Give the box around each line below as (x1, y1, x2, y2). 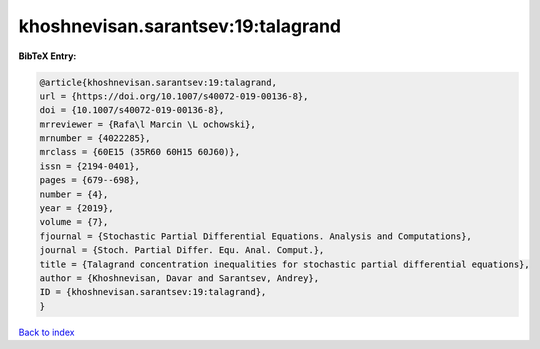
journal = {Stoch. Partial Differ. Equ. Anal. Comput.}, (39, 245, 325, 256)
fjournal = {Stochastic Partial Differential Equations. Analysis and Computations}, (39, 230, 472, 242)
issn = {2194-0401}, (39, 160, 140, 172)
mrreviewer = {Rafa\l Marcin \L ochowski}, (39, 118, 257, 130)
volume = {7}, (39, 216, 109, 228)
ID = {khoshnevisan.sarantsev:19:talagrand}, (39, 286, 267, 298)
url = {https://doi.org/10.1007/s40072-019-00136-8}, (39, 90, 309, 102)
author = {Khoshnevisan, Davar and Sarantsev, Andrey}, (39, 273, 320, 284)
